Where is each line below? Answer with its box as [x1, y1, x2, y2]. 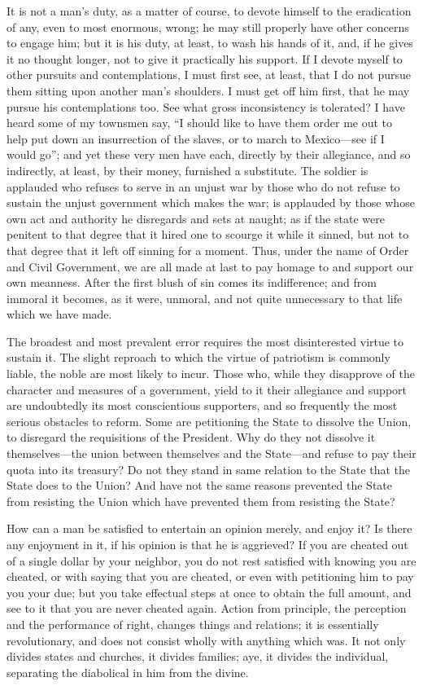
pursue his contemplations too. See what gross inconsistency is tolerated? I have [7, 98, 405, 115]
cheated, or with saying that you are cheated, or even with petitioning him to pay [7, 568, 414, 585]
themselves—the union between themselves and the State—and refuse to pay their [7, 445, 416, 462]
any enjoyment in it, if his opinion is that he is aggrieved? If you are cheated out [7, 536, 408, 552]
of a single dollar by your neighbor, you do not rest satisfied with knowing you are [7, 552, 416, 569]
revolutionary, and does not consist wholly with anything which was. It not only [7, 631, 406, 649]
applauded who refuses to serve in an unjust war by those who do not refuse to [7, 178, 400, 195]
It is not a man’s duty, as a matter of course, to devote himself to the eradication [7, 2, 412, 19]
